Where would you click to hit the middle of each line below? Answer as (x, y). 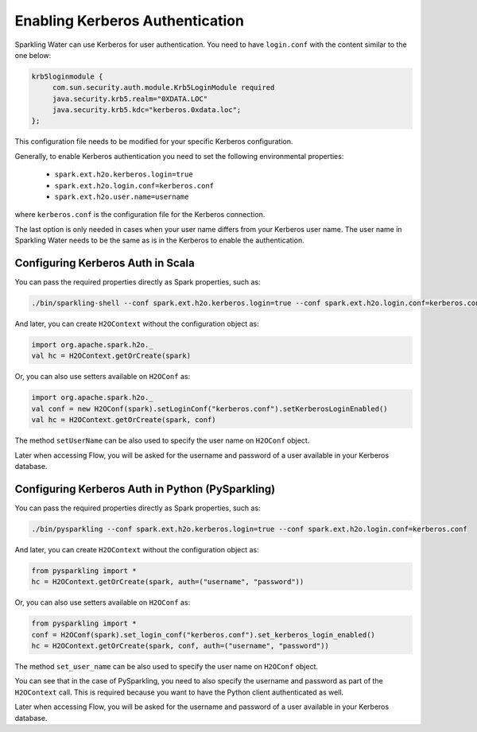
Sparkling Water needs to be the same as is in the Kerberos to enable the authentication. (160, 240)
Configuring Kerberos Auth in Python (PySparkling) (145, 489)
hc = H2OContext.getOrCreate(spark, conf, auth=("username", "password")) (180, 645)
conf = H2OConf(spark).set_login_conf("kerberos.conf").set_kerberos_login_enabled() (203, 635)
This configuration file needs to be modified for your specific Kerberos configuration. (154, 141)
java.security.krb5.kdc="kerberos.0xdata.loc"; (147, 110)
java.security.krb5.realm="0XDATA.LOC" (130, 99)
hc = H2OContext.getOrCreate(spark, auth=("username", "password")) (168, 582)
